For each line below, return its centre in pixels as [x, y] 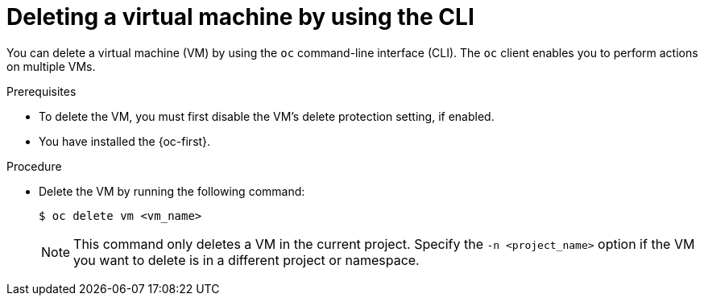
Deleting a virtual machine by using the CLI [240, 17]
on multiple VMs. [51, 66]
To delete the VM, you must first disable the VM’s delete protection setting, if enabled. [267, 116]
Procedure [34, 166]
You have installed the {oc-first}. [125, 141]
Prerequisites [41, 91]
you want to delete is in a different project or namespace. [246, 260]
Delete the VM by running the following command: [172, 191]
